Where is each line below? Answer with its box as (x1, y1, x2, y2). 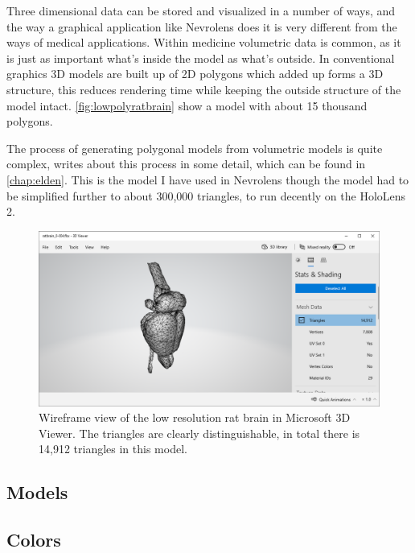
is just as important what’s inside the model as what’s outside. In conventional (6, 49, 395, 66)
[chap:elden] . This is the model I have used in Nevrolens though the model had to (6, 171, 409, 188)
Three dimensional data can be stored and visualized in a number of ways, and (6, 2, 396, 19)
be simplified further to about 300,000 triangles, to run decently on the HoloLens (6, 187, 406, 204)
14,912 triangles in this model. (39, 440, 187, 457)
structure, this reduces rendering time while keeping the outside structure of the (6, 80, 401, 97)
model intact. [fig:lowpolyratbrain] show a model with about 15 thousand (6, 97, 368, 113)
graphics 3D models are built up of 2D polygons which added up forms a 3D (6, 65, 384, 82)
